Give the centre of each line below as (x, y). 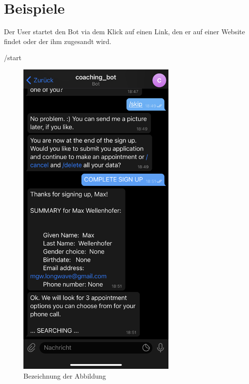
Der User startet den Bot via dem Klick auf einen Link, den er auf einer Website (124, 32)
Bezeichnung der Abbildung (65, 375)
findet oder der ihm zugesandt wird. (58, 41)
